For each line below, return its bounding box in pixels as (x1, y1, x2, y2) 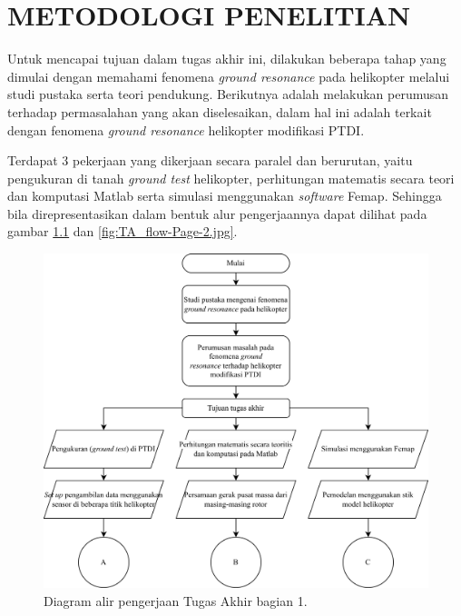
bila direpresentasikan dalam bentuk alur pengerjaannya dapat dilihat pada (7, 204, 427, 223)
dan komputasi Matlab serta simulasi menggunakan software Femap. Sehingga (7, 186, 442, 205)
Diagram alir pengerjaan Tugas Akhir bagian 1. (44, 591, 308, 610)
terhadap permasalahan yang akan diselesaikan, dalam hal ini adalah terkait (7, 102, 432, 121)
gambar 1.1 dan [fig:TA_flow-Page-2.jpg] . (7, 222, 238, 241)
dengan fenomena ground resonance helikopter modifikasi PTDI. (7, 120, 365, 139)
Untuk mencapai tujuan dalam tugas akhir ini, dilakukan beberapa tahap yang (7, 49, 446, 68)
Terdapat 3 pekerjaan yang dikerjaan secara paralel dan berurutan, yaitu (7, 151, 413, 170)
